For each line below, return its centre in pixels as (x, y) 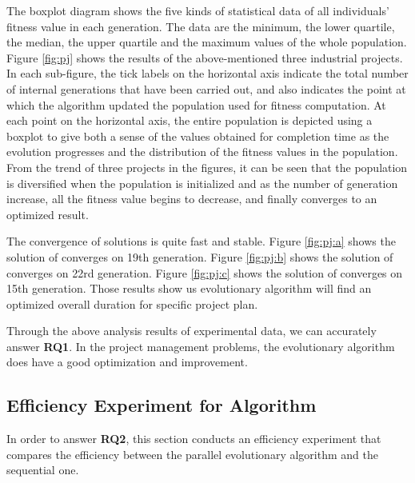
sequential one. (43, 470)
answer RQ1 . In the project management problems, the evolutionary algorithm (201, 346)
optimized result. (48, 214)
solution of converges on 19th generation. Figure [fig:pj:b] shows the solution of (200, 256)
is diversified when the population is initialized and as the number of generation (202, 183)
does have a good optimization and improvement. (127, 362)
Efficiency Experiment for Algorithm (162, 405)
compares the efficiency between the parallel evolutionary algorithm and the (192, 454)
